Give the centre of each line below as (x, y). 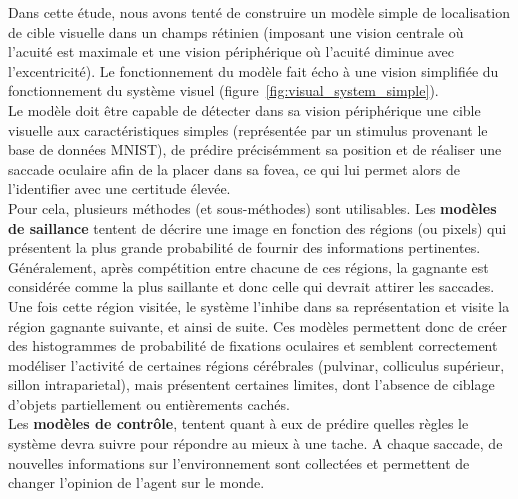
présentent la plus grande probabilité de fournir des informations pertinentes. (244, 247)
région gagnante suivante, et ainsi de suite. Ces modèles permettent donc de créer (258, 325)
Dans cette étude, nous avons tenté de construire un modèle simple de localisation (259, 12)
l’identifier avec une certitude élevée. (119, 188)
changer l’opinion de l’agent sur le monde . (136, 482)
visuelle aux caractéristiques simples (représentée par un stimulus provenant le (248, 129)
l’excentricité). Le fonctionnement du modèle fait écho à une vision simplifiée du (253, 70)
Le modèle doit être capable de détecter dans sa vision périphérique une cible (244, 109)
